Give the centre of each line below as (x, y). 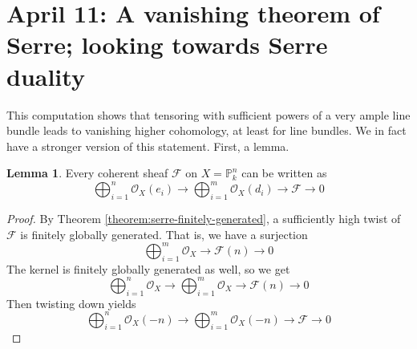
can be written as (284, 173)
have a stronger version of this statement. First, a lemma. (148, 146)
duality (46, 76)
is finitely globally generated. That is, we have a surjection (164, 234)
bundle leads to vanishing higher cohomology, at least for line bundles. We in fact (206, 130)
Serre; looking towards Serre (167, 45)
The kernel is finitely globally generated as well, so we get (148, 268)
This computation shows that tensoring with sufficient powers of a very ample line (208, 114)
